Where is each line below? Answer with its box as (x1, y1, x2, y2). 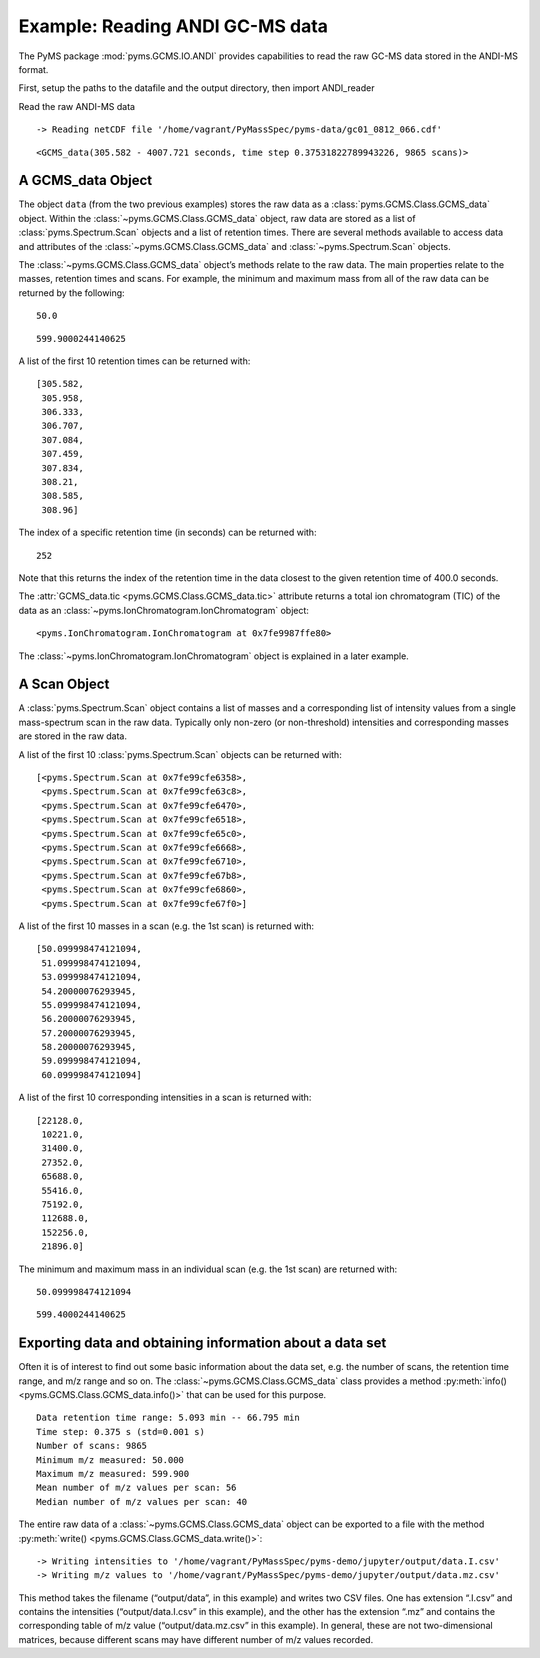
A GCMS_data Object (18, 172, 153, 189)
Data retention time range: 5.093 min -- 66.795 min (36, 1412, 300, 1424)
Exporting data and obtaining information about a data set (18, 1335, 387, 1352)
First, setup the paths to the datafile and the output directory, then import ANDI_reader (18, 82, 375, 94)
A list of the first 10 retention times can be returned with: (18, 355, 251, 367)
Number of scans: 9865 (36, 1440, 148, 1452)
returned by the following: (18, 286, 125, 299)
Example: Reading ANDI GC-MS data (18, 15, 329, 37)
